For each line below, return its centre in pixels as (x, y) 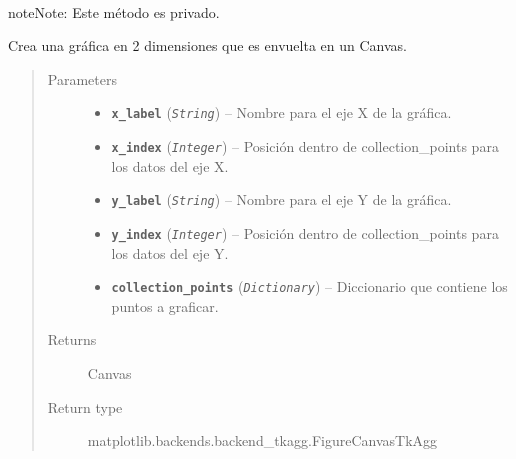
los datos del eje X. (170, 165)
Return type (85, 406)
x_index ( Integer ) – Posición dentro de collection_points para (305, 146)
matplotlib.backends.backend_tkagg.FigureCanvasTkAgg (262, 440)
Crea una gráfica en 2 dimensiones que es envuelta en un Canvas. (207, 45)
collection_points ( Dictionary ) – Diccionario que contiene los (309, 286)
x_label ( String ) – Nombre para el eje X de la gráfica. (281, 112)
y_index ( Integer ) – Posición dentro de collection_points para (305, 232)
